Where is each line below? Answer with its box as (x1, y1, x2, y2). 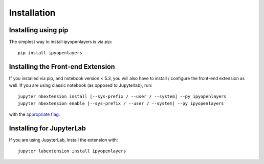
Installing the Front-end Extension (9, 62, 115, 71)
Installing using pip (9, 26, 68, 34)
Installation (9, 7, 56, 18)
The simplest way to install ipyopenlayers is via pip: (9, 39, 112, 45)
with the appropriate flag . (9, 111, 60, 117)
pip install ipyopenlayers (18, 50, 83, 56)
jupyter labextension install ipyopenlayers (18, 148, 127, 154)
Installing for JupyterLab (9, 124, 86, 132)
